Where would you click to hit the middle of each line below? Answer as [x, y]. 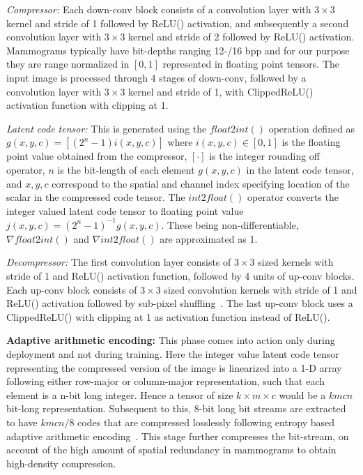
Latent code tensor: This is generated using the [107, 128]
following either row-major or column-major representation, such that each [165, 381]
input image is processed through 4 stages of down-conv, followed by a [156, 77]
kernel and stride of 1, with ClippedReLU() [221, 91]
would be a [302, 394]
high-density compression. [61, 463]
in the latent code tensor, [300, 169]
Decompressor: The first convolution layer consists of [119, 262]
